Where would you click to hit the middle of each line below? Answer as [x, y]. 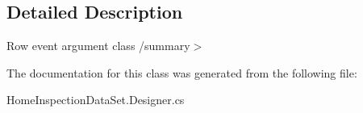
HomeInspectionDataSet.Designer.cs [96, 100]
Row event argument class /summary [98, 46]
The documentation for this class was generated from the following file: [182, 72]
